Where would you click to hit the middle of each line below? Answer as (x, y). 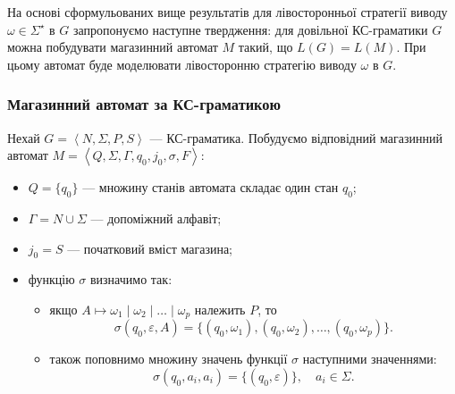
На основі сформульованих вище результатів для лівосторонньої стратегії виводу (227, 12)
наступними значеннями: (370, 359)
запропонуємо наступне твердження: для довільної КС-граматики (251, 29)
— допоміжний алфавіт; (156, 218)
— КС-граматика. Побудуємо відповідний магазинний (296, 137)
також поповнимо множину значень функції (169, 359)
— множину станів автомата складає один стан (211, 187)
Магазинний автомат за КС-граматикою (144, 104)
